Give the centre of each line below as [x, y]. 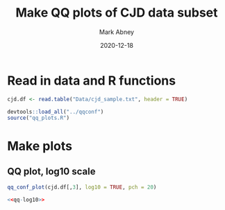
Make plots [40, 146]
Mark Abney [117, 32]
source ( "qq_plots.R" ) [39, 118]
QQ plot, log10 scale [51, 171]
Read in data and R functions [91, 80]
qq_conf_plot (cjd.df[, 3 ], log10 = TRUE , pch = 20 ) [82, 187]
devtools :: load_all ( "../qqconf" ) [56, 112]
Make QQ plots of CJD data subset [117, 13]
